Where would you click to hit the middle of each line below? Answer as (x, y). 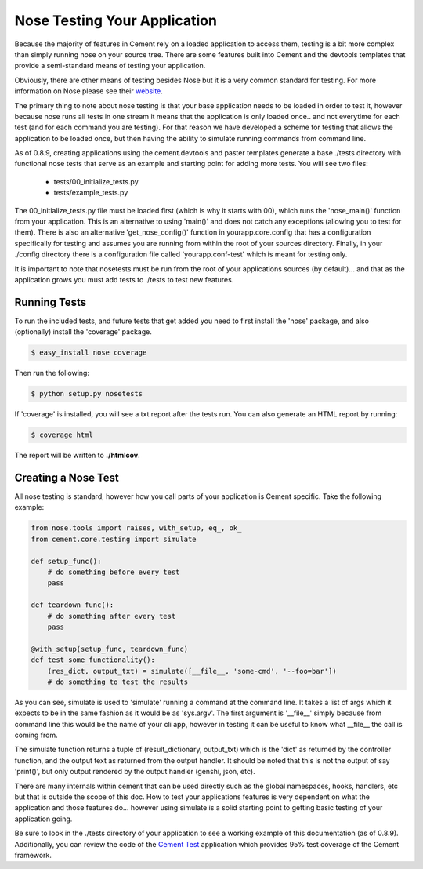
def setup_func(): (66, 561)
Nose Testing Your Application (116, 20)
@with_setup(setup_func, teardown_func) (109, 649)
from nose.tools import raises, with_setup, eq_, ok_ (136, 528)
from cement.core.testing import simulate (114, 539)
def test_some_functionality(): (93, 660)
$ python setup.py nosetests (87, 394)
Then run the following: (52, 373)
